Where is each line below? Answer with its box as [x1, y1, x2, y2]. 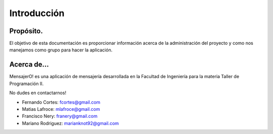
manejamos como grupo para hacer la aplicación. [9, 47, 113, 53]
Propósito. [9, 27, 43, 35]
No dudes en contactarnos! [9, 90, 67, 96]
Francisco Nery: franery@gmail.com [22, 113, 98, 119]
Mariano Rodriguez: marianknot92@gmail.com [22, 120, 119, 126]
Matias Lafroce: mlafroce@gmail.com [22, 106, 101, 112]
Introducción [9, 8, 65, 19]
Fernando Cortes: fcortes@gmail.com [22, 99, 101, 105]
